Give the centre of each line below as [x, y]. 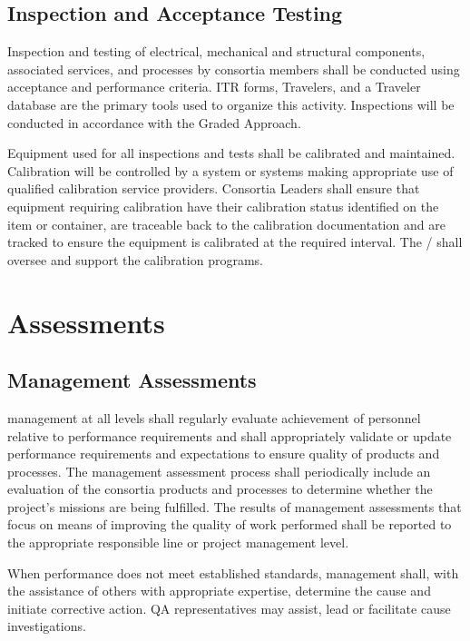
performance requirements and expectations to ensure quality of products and [224, 454]
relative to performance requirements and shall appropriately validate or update [230, 435]
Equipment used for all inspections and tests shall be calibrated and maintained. [231, 153]
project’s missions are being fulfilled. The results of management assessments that [235, 506]
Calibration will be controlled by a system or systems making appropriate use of [230, 170]
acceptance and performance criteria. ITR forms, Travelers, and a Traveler [214, 87]
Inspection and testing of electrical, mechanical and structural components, [216, 51]
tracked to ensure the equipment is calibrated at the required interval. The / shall [235, 242]
